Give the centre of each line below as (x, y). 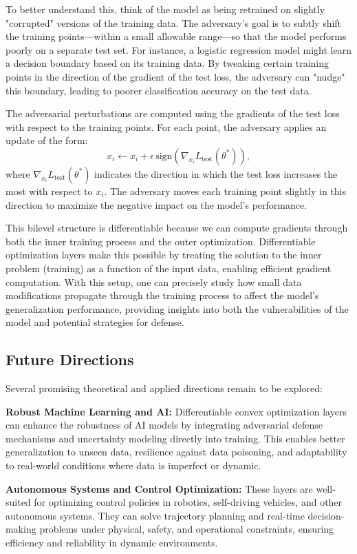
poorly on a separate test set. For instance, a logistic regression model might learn (178, 49)
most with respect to (49, 191)
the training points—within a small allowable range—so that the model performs (176, 36)
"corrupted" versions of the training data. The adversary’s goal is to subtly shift (174, 22)
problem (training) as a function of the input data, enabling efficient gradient (169, 268)
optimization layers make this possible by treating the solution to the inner (164, 255)
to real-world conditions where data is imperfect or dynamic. (133, 465)
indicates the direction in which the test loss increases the (216, 173)
